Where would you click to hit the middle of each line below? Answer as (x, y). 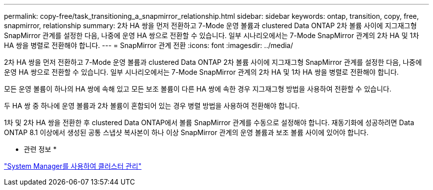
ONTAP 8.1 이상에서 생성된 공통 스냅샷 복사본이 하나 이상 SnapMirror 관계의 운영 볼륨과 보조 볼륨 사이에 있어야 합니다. (186, 132)
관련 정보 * (40, 149)
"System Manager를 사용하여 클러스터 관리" (73, 166)
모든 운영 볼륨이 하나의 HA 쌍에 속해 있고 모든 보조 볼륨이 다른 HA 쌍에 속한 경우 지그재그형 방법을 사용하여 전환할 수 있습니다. (198, 89)
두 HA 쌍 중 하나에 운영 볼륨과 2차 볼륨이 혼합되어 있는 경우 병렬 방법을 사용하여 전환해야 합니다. (152, 106)
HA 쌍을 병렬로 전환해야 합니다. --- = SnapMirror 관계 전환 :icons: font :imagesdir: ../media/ (149, 45)
